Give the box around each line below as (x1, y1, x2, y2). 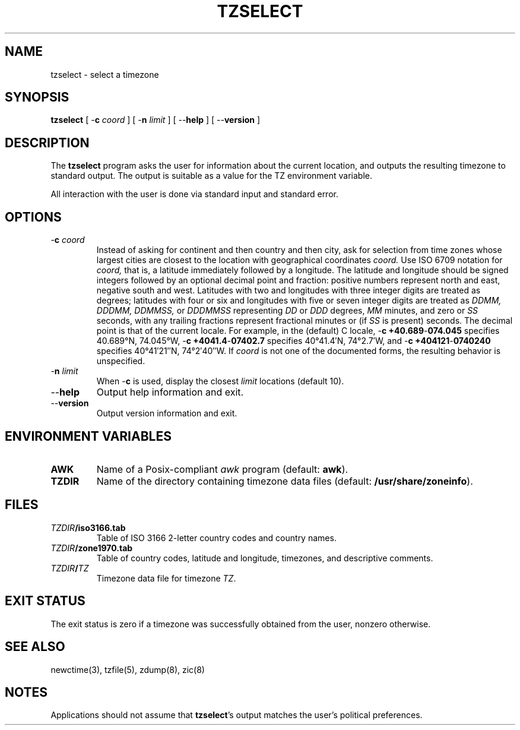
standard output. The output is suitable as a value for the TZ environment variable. (50, 170, 372, 181)
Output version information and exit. (96, 408, 237, 419)
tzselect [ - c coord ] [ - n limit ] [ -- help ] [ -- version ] (50, 115, 261, 125)
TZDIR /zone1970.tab (50, 542, 133, 553)
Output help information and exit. (96, 386, 244, 399)
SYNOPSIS (5, 90, 69, 105)
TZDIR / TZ (50, 562, 89, 573)
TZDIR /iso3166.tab (50, 522, 126, 533)
